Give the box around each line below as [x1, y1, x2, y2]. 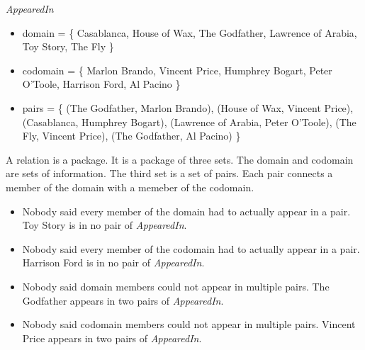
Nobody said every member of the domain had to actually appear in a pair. [22, 203, 351, 218]
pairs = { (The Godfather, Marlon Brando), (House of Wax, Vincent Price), [22, 100, 354, 115]
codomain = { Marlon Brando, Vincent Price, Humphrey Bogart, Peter [22, 62, 332, 77]
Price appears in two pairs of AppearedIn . [22, 330, 202, 345]
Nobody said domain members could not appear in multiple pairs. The [22, 278, 330, 293]
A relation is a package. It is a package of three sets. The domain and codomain [6, 152, 354, 166]
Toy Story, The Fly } [22, 39, 114, 54]
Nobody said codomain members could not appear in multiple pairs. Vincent [22, 317, 356, 332]
